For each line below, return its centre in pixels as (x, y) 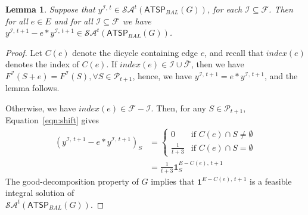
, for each (225, 9)
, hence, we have (162, 75)
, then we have (218, 64)
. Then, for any (178, 108)
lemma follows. (32, 88)
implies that (173, 181)
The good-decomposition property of (72, 181)
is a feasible (271, 181)
